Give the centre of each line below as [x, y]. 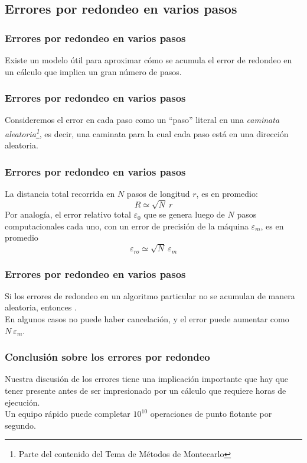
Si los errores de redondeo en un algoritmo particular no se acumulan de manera [150, 295]
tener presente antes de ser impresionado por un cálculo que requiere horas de [146, 390]
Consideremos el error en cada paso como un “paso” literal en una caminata [142, 120]
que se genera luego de [184, 214]
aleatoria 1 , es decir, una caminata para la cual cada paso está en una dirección [147, 133]
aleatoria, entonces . [41, 307]
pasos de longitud [158, 194]
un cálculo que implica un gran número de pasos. [93, 71]
